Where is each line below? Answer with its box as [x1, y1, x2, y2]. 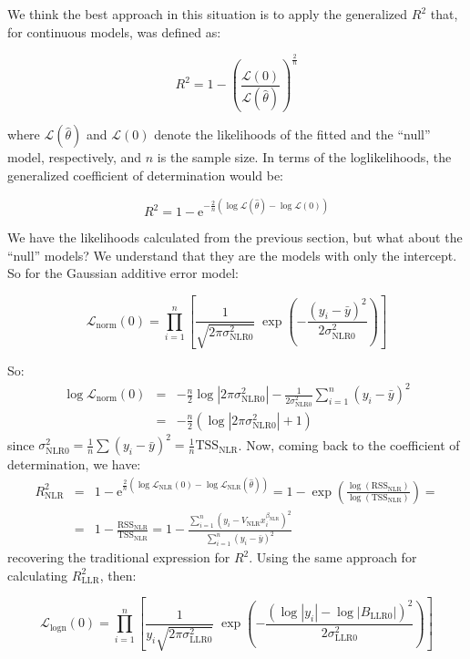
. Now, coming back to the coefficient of [238, 435, 460, 454]
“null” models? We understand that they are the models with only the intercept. [7, 245, 457, 264]
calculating [7, 565, 68, 584]
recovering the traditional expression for [7, 548, 230, 567]
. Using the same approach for [249, 548, 417, 567]
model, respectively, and [7, 148, 142, 167]
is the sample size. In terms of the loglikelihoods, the [157, 148, 452, 167]
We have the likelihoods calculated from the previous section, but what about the [7, 228, 463, 247]
